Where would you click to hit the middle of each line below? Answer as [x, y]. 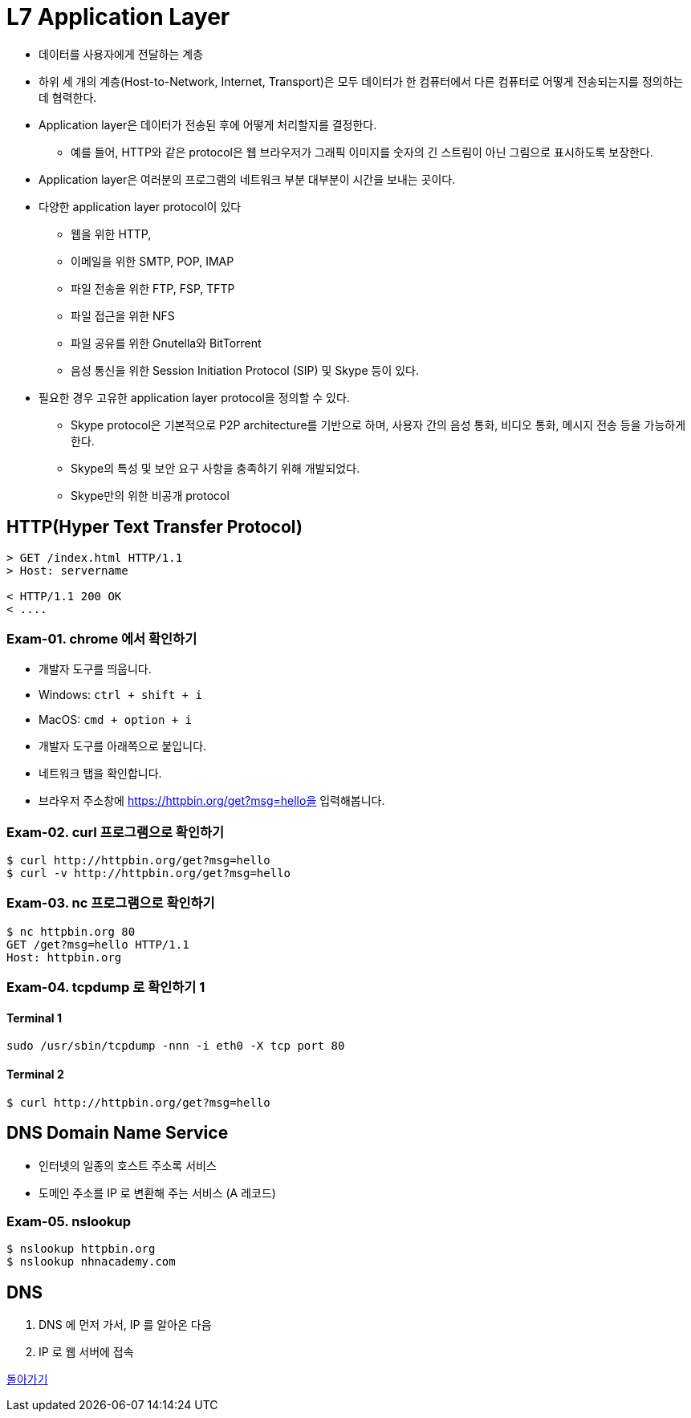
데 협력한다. [68, 97]
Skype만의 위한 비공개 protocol [150, 495]
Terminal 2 [35, 1075]
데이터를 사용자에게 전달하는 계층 [121, 54]
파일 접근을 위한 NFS [123, 315]
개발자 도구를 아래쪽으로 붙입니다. [123, 746]
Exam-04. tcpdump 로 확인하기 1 [106, 987]
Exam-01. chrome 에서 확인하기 [102, 638]
